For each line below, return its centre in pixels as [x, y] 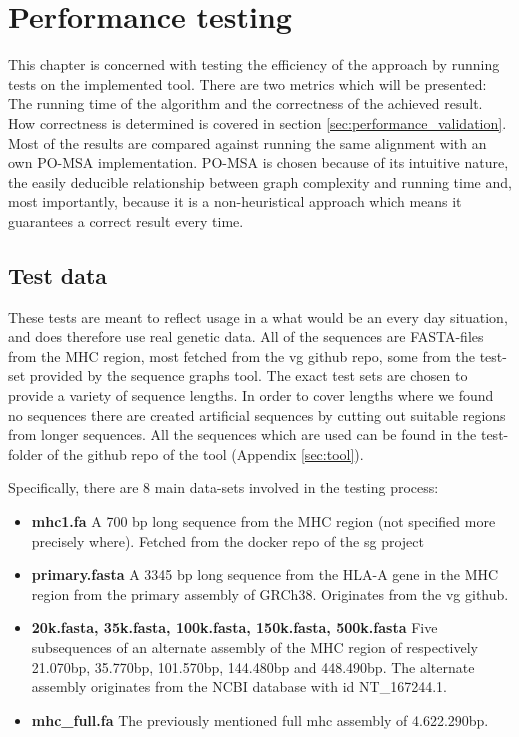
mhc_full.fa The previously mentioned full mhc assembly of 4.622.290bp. [260, 719]
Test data [58, 274]
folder [25, 453]
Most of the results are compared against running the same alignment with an [247, 142]
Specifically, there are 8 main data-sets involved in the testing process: [223, 487]
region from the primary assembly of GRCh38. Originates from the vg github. [270, 593]
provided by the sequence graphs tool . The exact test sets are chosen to [248, 375]
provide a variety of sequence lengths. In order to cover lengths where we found [251, 395]
